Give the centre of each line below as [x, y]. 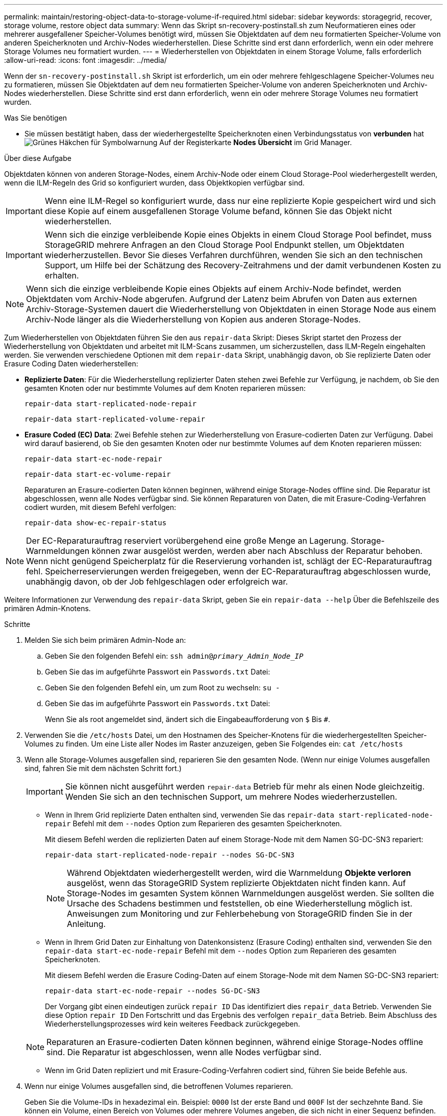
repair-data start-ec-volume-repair [98, 474]
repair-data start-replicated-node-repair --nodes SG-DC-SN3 [170, 855]
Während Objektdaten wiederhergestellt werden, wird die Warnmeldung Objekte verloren [239, 873]
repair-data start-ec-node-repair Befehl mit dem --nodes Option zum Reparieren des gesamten [221, 951]
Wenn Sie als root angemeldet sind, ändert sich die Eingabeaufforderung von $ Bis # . [188, 719]
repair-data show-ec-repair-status [96, 523]
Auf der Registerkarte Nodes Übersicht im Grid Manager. [256, 142]
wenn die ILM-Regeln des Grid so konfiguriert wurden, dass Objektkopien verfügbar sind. [154, 183]
